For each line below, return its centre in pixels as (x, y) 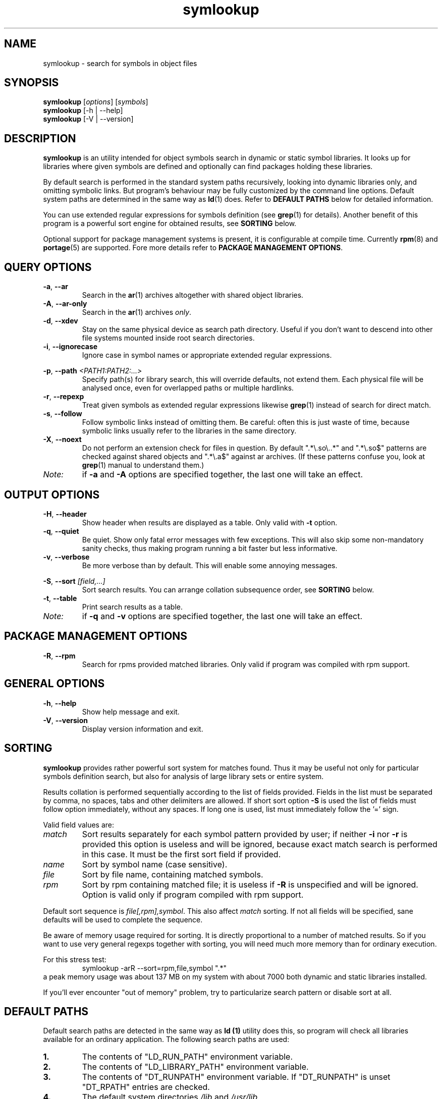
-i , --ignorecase (70, 347)
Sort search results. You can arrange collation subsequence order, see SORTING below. (228, 589)
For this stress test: (75, 959)
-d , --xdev (61, 321)
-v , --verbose (66, 557)
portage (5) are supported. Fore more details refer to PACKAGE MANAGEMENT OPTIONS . (193, 248)
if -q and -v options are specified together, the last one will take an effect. (222, 616)
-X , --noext (62, 439)
